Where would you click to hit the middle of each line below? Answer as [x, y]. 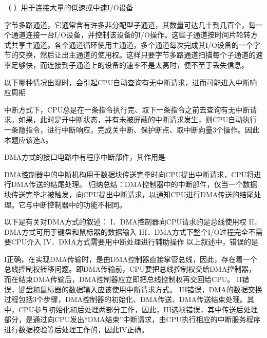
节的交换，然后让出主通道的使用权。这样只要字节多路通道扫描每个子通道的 [130, 55]
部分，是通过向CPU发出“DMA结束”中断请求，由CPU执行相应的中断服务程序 [132, 319]
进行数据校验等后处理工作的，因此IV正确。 [77, 330]
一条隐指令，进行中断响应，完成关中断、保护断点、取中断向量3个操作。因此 [132, 129]
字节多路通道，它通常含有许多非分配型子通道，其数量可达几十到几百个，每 [130, 24]
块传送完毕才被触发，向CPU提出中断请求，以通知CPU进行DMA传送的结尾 [129, 194]
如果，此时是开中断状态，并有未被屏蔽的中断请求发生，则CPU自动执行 [138, 119]
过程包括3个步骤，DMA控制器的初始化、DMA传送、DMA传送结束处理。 [126, 299]
